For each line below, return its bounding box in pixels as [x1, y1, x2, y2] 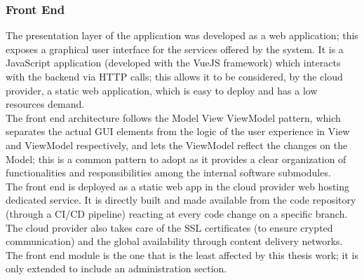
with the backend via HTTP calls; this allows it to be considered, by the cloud [6, 69, 343, 83]
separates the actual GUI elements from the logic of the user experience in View [6, 124, 350, 139]
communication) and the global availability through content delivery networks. [6, 234, 343, 248]
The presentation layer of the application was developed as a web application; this [6, 28, 358, 43]
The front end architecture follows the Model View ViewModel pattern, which [6, 110, 341, 125]
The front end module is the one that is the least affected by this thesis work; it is [6, 247, 359, 262]
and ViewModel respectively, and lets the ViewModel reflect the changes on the [6, 137, 348, 152]
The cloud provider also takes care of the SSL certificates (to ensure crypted [6, 220, 333, 234]
